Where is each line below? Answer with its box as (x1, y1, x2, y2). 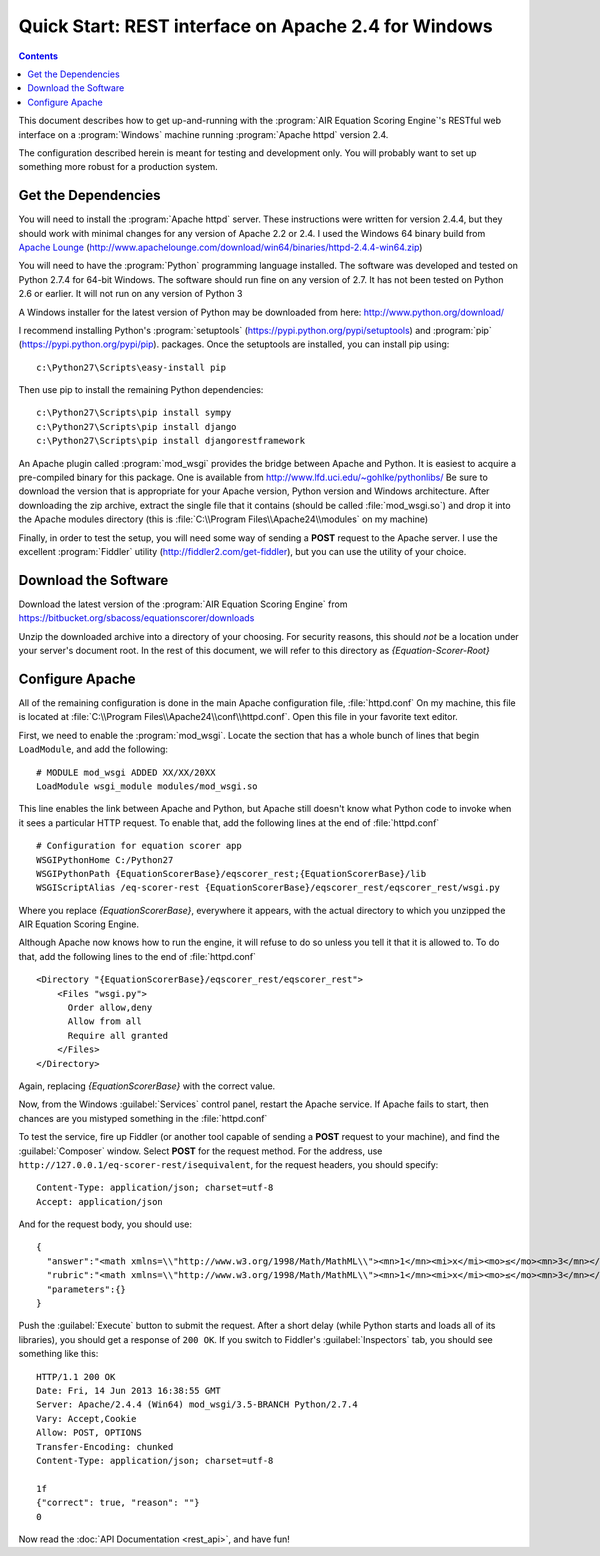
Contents (18, 50, 59, 62)
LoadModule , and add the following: (18, 743, 169, 755)
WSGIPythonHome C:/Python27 (36, 854, 174, 865)
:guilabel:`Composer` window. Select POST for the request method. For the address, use (18, 1145, 383, 1157)
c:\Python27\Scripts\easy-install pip (36, 361, 227, 373)
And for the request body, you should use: (18, 1218, 193, 1230)
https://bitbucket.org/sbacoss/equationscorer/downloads (18, 612, 255, 624)
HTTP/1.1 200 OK (36, 1371, 116, 1382)
